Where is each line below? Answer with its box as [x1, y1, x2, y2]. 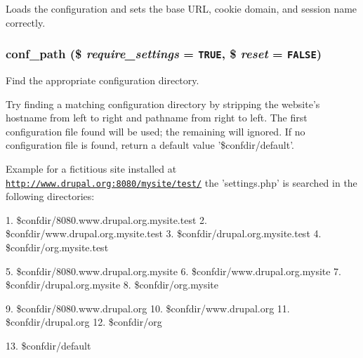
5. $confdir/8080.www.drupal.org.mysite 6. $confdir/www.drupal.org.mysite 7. [6, 263, 342, 278]
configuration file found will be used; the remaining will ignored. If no [6, 124, 305, 138]
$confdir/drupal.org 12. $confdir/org [6, 314, 162, 329]
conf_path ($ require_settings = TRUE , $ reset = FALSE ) [6, 45, 322, 62]
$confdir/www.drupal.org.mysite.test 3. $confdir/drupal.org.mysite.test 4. [6, 226, 322, 241]
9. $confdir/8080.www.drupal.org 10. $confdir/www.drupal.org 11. [6, 300, 290, 315]
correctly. [6, 15, 46, 29]
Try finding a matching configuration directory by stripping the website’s [6, 96, 320, 111]
